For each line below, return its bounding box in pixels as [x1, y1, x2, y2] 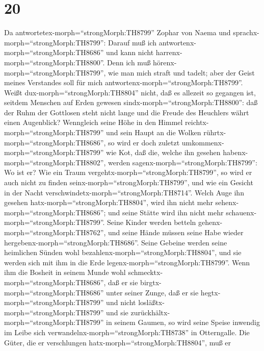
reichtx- [185, 117, 209, 128]
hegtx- [200, 287, 221, 297]
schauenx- [226, 207, 257, 217]
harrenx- [155, 47, 182, 58]
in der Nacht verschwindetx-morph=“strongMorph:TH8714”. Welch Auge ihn [4, 187, 244, 197]
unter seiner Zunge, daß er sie [106, 287, 199, 297]
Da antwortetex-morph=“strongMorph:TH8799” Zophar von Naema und [4, 27, 231, 38]
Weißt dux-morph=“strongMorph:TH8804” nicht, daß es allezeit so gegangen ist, [4, 87, 256, 97]
